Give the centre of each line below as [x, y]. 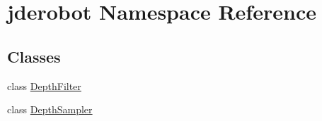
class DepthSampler [50, 109]
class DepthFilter [44, 85]
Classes [34, 56]
